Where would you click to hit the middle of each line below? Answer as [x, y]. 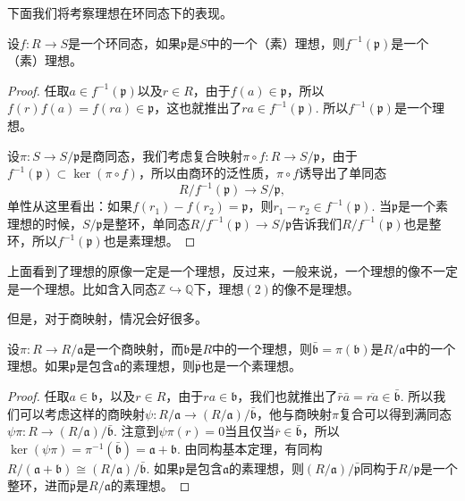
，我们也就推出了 [287, 396]
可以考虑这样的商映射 [82, 413]
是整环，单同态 [146, 223]
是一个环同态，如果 [125, 42]
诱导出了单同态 [343, 173]
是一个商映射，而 [134, 348]
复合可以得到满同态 [396, 413]
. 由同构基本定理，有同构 [250, 448]
